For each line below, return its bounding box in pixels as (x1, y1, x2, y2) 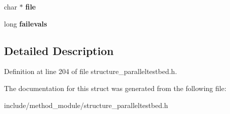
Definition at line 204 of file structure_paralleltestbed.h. (4, 66, 177, 76)
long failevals (4, 18, 47, 28)
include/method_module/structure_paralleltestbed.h (4, 99, 168, 110)
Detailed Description (4, 42, 114, 58)
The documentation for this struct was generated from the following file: (4, 82, 226, 93)
